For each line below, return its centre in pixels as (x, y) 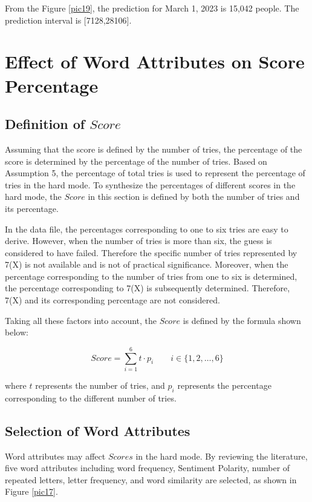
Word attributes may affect (55, 456)
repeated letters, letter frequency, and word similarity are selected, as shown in (151, 479)
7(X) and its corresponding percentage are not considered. (112, 300)
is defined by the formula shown (242, 320)
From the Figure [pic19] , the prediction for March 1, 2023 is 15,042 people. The (152, 8)
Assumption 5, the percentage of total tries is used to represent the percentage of (155, 173)
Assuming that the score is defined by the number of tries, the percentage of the (154, 149)
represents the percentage (224, 385)
